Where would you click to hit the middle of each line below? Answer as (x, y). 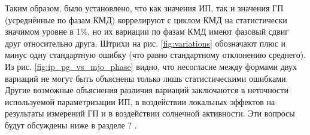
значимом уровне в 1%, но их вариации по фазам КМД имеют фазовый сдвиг (147, 31)
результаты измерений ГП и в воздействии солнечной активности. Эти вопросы (150, 113)
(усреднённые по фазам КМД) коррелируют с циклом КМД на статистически (146, 19)
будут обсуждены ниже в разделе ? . (71, 125)
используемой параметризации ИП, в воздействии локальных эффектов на (140, 101)
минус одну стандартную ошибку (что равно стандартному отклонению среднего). (155, 55)
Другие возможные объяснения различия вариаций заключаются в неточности (147, 90)
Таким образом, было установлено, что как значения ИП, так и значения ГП (144, 8)
